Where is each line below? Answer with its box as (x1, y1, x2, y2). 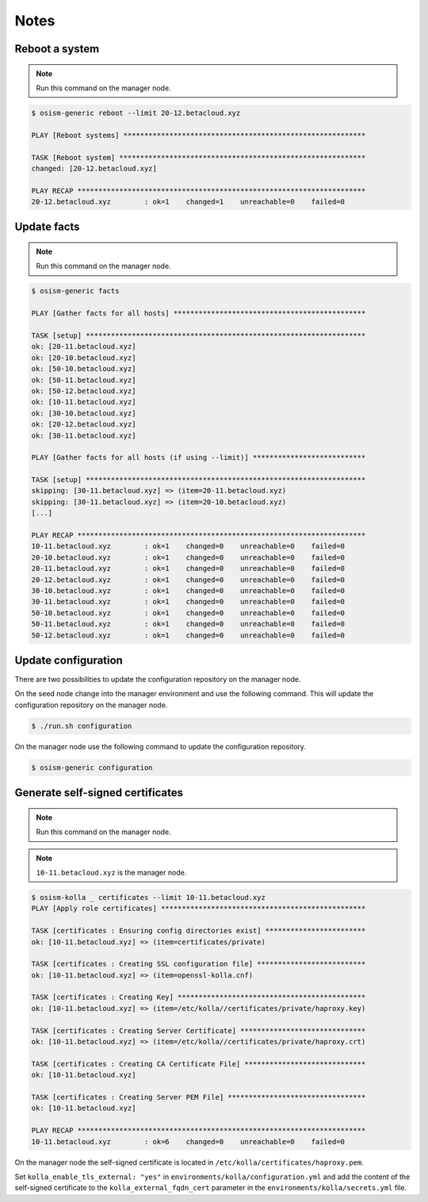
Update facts (14, 220, 80, 234)
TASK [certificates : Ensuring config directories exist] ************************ (31, 926, 366, 936)
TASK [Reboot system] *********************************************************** (31, 153, 366, 162)
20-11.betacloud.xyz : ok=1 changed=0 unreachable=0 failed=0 (31, 564, 345, 573)
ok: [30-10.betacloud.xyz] (31, 408, 136, 418)
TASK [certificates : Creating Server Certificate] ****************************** (31, 1026, 366, 1035)
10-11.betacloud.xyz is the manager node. (36, 867, 187, 877)
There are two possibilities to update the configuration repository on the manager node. (14, 675, 301, 684)
